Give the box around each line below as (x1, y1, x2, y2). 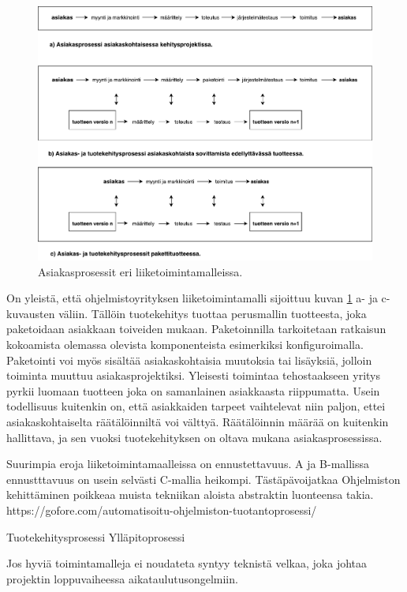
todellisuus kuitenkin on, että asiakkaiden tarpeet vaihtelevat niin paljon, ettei (6, 398, 386, 414)
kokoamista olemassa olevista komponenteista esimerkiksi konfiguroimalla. (6, 336, 364, 352)
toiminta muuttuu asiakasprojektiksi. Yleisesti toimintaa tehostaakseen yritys (6, 367, 380, 384)
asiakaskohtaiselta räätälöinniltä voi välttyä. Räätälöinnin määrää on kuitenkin (6, 413, 389, 429)
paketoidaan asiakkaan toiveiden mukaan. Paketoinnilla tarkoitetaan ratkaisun (6, 320, 386, 337)
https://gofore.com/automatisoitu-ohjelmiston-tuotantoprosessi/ (6, 501, 317, 518)
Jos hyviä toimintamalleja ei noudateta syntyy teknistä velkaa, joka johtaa (6, 555, 368, 571)
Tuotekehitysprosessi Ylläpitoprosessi (6, 528, 185, 545)
